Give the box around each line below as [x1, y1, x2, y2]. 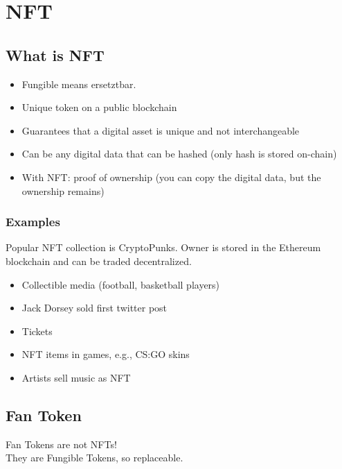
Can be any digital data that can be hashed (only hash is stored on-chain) [21, 146, 337, 161]
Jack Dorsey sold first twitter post [21, 300, 168, 315]
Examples [6, 213, 60, 230]
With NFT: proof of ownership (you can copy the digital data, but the [21, 169, 321, 184]
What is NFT [6, 44, 105, 65]
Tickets [21, 323, 53, 338]
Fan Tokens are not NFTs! [6, 436, 117, 451]
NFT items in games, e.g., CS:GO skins [21, 347, 190, 361]
